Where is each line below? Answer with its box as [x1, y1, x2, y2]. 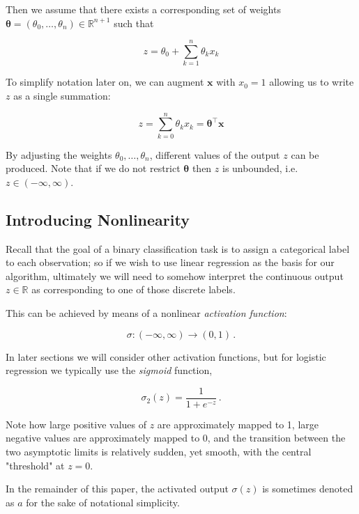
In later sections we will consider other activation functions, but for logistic [6, 349, 326, 364]
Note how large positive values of [6, 416, 147, 431]
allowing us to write [269, 75, 354, 89]
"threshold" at [6, 458, 65, 472]
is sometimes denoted [262, 481, 353, 496]
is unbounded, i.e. [222, 161, 298, 176]
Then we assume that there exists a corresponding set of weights [6, 2, 281, 16]
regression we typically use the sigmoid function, [6, 363, 213, 377]
